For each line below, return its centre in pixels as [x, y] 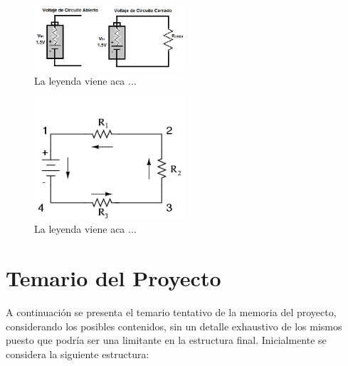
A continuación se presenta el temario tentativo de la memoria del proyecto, [171, 312]
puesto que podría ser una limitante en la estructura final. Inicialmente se [166, 340]
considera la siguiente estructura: [78, 354]
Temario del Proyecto [114, 278]
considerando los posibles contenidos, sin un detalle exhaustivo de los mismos [174, 326]
